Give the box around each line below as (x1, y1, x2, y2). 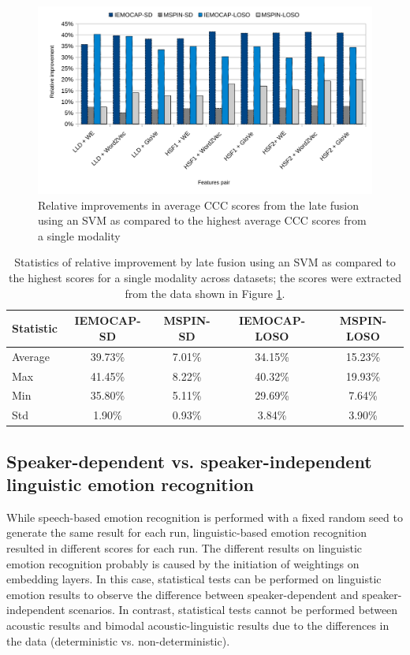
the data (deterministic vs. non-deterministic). (6, 632, 230, 649)
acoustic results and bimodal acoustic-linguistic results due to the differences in (6, 617, 389, 634)
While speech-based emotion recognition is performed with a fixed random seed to (6, 508, 403, 525)
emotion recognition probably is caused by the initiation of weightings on (6, 555, 360, 571)
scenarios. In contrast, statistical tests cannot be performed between (69, 601, 398, 618)
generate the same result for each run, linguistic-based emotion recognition (6, 524, 367, 541)
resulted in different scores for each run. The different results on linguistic (6, 540, 363, 556)
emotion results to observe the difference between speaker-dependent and (6, 586, 359, 602)
